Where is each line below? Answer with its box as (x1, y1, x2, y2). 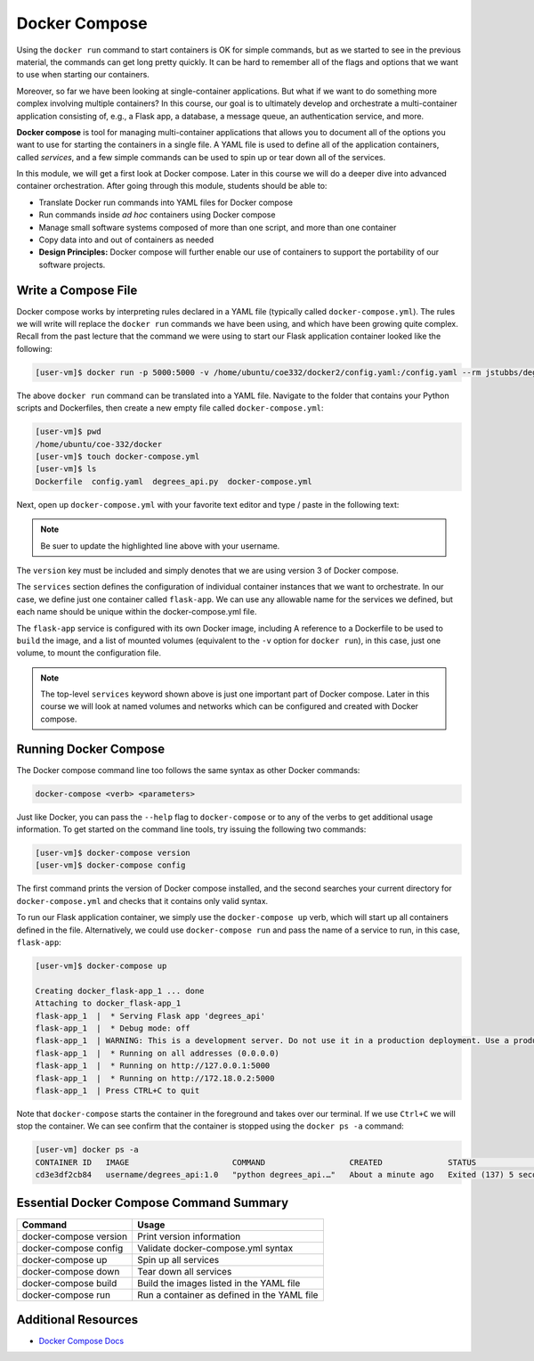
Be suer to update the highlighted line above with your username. (40, 540, 280, 551)
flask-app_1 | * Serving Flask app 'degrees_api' (35, 1011, 266, 1021)
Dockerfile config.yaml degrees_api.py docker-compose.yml (35, 477, 312, 486)
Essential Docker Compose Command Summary (16, 1195, 289, 1210)
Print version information (137, 1230, 241, 1243)
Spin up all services (137, 1253, 220, 1266)
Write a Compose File (16, 282, 138, 297)
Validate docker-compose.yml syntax (137, 1242, 294, 1254)
